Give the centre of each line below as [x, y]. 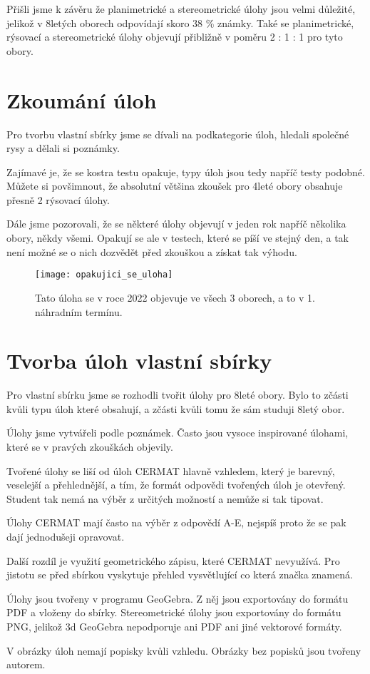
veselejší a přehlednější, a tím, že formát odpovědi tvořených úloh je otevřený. [176, 485]
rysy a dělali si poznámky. [63, 148]
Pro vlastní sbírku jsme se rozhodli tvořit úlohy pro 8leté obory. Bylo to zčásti [178, 395]
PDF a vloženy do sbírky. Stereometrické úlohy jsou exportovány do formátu [174, 612]
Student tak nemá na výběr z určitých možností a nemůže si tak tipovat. [165, 498]
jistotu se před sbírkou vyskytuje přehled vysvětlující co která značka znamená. [180, 575]
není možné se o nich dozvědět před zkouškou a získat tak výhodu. [152, 251]
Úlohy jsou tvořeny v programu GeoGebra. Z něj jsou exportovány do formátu [178, 598]
